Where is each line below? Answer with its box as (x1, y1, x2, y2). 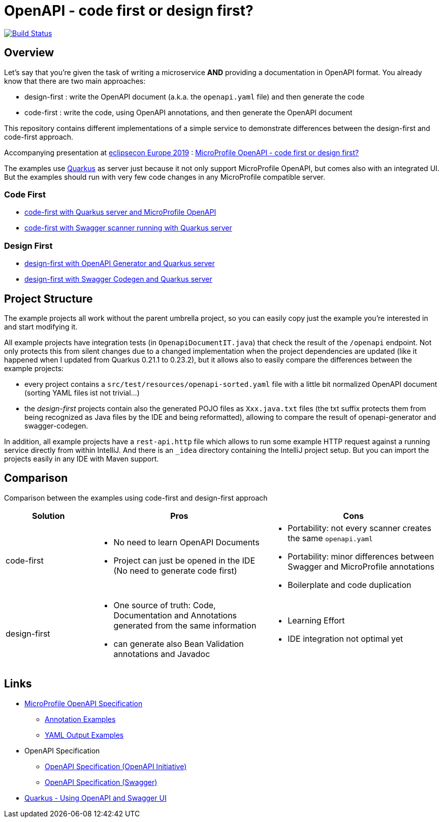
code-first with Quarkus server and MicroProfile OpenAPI (24, 208, 216, 217)
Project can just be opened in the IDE (113, 555, 256, 566)
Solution (31, 510, 65, 521)
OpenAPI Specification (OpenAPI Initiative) (45, 762, 187, 771)
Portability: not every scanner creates (288, 522, 431, 533)
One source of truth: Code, (113, 600, 216, 610)
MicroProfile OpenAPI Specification (24, 699, 143, 708)
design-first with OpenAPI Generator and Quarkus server (24, 259, 215, 268)
